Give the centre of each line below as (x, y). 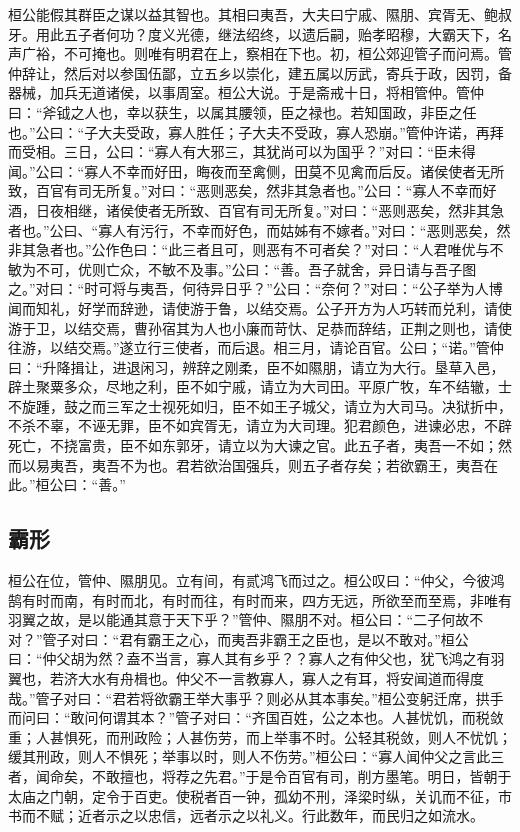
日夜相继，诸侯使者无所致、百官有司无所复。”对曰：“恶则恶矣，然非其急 (270, 209)
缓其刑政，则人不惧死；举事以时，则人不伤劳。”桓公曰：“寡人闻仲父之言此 (249, 756)
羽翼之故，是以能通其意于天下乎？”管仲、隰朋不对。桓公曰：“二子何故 (239, 619)
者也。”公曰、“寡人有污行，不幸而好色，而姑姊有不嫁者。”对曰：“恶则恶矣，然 (259, 229)
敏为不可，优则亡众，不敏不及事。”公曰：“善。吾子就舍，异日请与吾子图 (242, 268)
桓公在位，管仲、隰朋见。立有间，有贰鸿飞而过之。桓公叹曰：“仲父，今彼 (249, 580)
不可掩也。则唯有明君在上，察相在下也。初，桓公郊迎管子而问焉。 (280, 53)
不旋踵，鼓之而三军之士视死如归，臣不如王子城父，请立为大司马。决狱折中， (260, 405)
